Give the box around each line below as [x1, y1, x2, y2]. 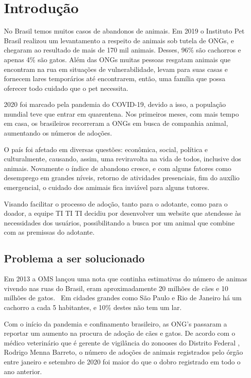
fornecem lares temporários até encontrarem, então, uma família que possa [4, 73, 225, 84]
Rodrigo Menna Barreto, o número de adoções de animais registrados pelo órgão [4, 347, 243, 357]
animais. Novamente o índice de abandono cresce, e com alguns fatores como [4, 163, 232, 173]
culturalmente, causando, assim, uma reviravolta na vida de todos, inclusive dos [4, 154, 241, 164]
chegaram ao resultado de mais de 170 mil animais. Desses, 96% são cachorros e [4, 45, 241, 55]
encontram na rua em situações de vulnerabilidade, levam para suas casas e [4, 64, 228, 74]
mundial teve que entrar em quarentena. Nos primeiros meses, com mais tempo [4, 108, 239, 119]
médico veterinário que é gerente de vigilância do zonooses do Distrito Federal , [4, 337, 240, 347]
